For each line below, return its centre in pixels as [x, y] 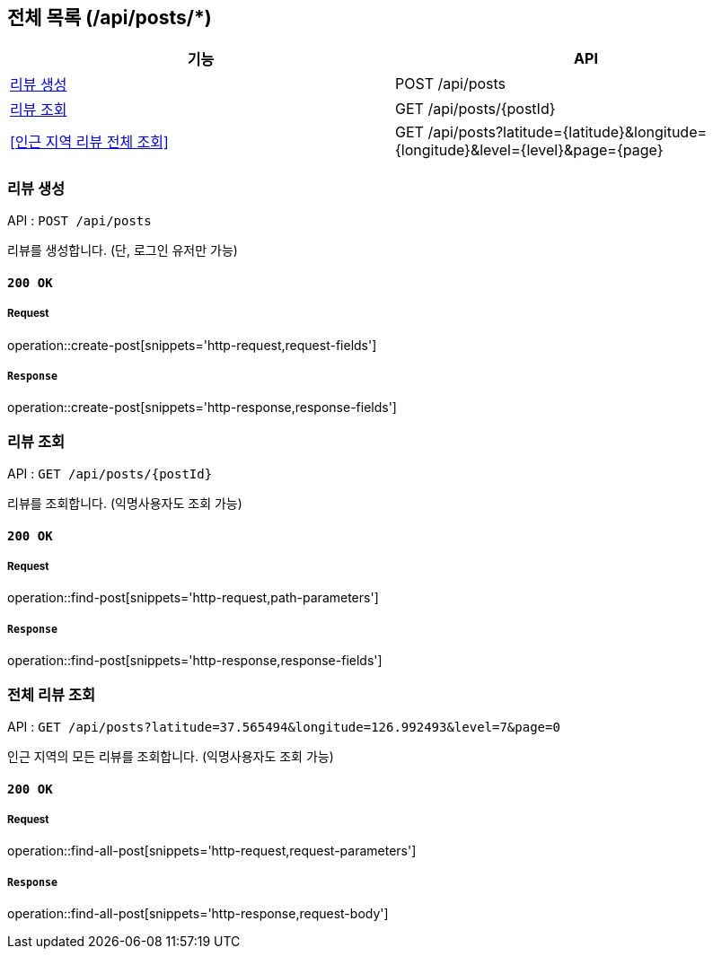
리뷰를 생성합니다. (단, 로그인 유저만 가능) [123, 250]
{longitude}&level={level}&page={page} [529, 150]
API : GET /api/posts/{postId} [110, 474]
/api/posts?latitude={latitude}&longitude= [568, 132]
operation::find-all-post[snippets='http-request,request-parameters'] [212, 851]
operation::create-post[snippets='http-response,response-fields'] [202, 408]
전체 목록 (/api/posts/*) [110, 18]
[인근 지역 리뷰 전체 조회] [89, 142]
